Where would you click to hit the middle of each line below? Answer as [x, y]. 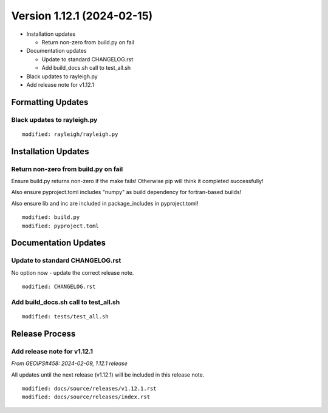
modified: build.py [51, 217]
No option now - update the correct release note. [73, 272]
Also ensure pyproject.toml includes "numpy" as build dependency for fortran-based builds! [126, 192]
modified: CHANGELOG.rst [59, 287]
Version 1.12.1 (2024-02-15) [82, 16]
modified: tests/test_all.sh [65, 317]
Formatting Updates [50, 102]
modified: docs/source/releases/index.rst [86, 397]
